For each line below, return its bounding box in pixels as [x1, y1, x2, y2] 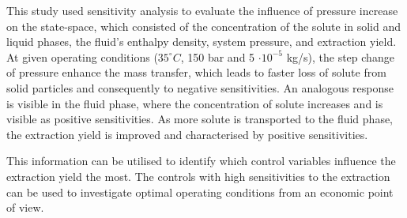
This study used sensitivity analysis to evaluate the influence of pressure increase [6, 2, 398, 18]
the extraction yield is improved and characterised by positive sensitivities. [6, 126, 368, 142]
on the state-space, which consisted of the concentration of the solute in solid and [6, 17, 401, 34]
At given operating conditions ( [6, 48, 158, 65]
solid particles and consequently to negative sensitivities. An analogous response [6, 79, 394, 96]
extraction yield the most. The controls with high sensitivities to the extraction [6, 167, 390, 184]
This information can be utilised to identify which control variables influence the [6, 152, 396, 169]
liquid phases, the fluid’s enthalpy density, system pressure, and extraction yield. [6, 33, 397, 50]
